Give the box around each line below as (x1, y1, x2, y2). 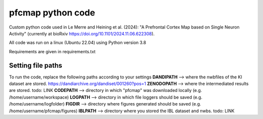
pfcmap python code (9, 7, 95, 18)
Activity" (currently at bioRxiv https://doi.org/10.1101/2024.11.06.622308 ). (9, 30, 155, 36)
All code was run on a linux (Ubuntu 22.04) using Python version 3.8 (9, 40, 146, 45)
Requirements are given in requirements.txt (9, 48, 96, 54)
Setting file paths (9, 61, 63, 70)
